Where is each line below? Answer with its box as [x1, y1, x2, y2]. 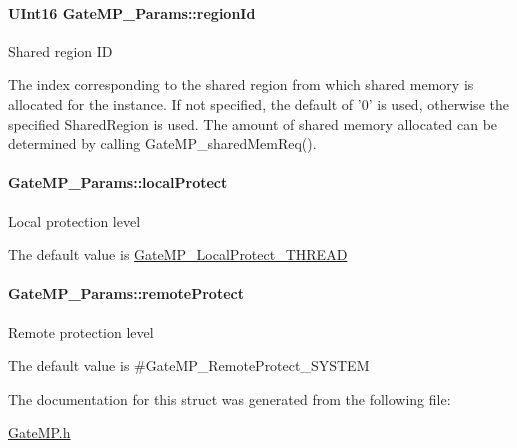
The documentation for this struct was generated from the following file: [8, 388, 451, 409]
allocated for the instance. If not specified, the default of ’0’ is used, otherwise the [8, 93, 509, 114]
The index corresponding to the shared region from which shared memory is [8, 74, 474, 95]
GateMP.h [8, 422, 71, 443]
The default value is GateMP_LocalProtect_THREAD [8, 244, 348, 265]
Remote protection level [8, 321, 154, 342]
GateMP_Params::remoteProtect [8, 283, 244, 304]
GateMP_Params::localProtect [8, 172, 228, 193]
